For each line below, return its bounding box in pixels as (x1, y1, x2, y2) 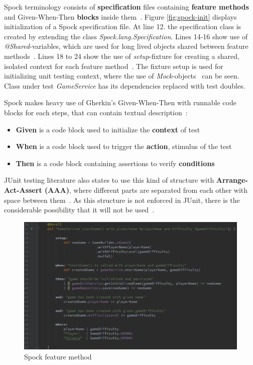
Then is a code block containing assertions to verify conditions (16, 158, 215, 168)
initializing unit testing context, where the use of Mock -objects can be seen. (4, 70, 239, 81)
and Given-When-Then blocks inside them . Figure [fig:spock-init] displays (4, 11, 237, 22)
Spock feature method (24, 351, 92, 361)
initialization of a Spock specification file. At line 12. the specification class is (4, 21, 241, 32)
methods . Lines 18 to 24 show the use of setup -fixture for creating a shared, (4, 50, 239, 61)
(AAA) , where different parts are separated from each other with (45, 184, 248, 195)
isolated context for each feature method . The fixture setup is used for (4, 60, 223, 71)
